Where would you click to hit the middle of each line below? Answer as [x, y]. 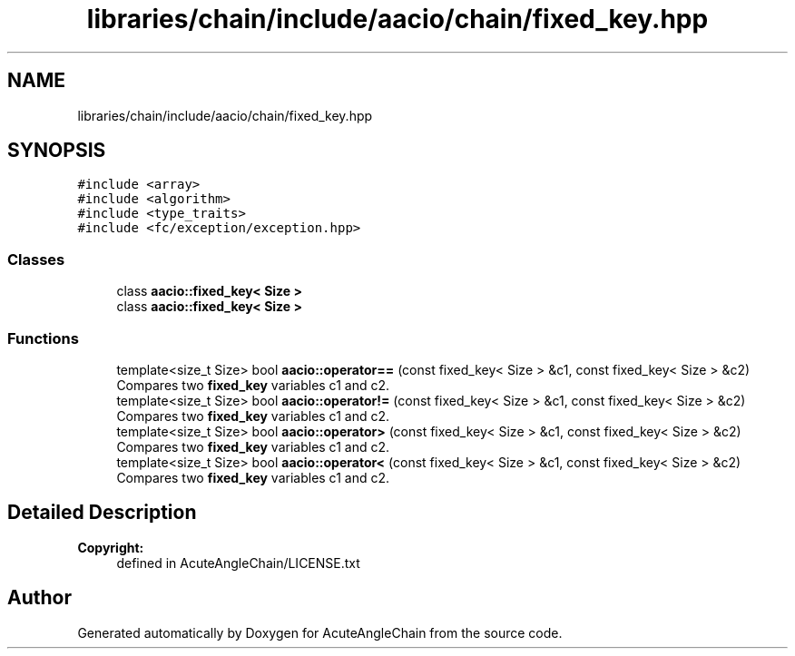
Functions [43, 338]
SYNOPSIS [57, 151]
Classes [36, 259]
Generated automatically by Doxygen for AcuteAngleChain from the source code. [320, 632]
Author [39, 598]
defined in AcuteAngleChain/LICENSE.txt [238, 563]
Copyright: [111, 547]
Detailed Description [102, 513]
